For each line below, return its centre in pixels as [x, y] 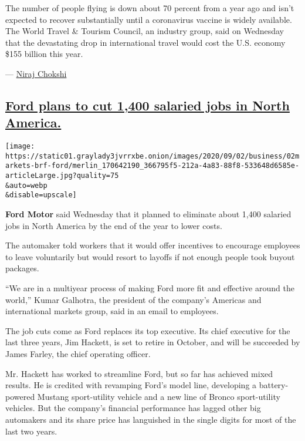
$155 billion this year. [44, 54]
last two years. [31, 431]
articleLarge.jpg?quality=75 [62, 176]
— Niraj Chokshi [36, 73]
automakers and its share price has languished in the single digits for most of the [151, 419]
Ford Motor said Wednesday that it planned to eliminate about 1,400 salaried [148, 214]
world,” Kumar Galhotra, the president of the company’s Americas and [133, 299]
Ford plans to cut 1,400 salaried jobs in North [148, 105]
